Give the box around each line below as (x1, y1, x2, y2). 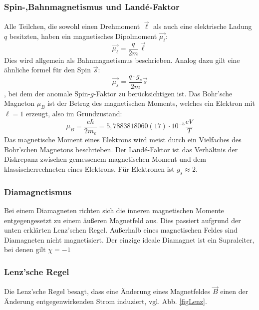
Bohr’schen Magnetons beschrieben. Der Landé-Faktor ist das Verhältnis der (4, 144, 238, 154)
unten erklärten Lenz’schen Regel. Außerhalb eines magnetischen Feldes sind (4, 225, 238, 235)
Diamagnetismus (4, 185, 72, 198)
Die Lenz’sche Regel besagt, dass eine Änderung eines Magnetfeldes (4, 286, 211, 297)
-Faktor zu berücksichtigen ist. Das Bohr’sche (93, 88, 233, 98)
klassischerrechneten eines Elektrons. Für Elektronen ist (4, 163, 175, 174)
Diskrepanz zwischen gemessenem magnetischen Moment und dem (4, 154, 206, 164)
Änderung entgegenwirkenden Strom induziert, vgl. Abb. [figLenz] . (4, 296, 207, 306)
